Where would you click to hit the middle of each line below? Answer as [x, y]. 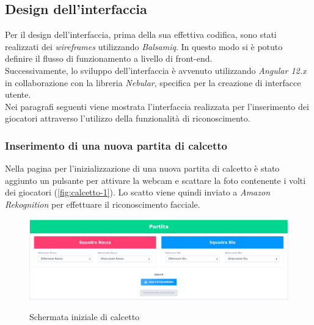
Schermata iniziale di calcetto [85, 317]
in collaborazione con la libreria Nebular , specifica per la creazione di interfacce [153, 82]
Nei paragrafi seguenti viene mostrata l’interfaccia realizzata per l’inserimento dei [157, 106]
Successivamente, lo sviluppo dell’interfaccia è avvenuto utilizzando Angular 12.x [156, 70]
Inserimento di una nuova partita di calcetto [116, 145]
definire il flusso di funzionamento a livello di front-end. [109, 58]
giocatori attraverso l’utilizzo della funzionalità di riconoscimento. [128, 118]
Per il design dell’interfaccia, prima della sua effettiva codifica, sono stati [141, 35]
